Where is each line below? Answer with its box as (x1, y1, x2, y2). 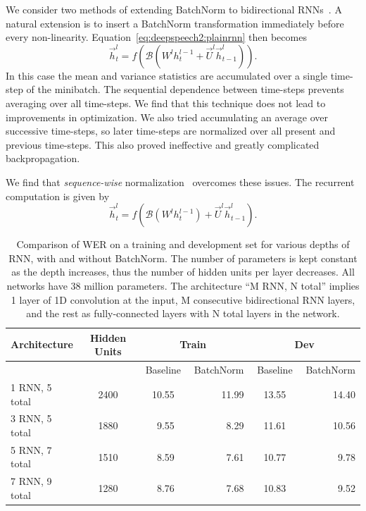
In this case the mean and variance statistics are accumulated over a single (6, 68, 328, 82)
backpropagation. (6, 151, 80, 166)
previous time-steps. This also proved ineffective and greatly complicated (6, 137, 320, 152)
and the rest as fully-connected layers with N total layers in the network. (26, 306, 340, 321)
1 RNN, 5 (11, 379, 52, 394)
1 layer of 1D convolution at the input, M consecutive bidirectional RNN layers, (11, 292, 355, 307)
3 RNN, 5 (11, 411, 52, 426)
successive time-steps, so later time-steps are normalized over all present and (6, 123, 336, 138)
